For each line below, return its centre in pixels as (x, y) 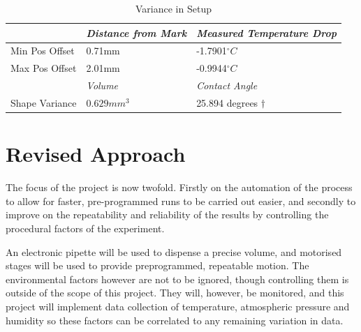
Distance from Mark (137, 32)
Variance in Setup (174, 8)
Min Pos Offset (43, 51)
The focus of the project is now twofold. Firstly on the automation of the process (179, 187)
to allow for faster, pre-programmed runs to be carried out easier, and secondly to (181, 201)
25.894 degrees (227, 102)
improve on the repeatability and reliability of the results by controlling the (167, 214)
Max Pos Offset (44, 68)
